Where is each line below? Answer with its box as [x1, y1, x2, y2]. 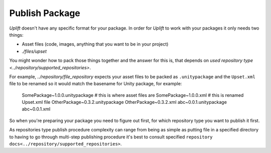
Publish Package [9, 8, 80, 19]
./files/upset [22, 48, 47, 54]
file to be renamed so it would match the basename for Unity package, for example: [9, 81, 182, 87]
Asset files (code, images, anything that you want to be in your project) [22, 41, 169, 47]
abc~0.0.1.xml [22, 106, 51, 112]
